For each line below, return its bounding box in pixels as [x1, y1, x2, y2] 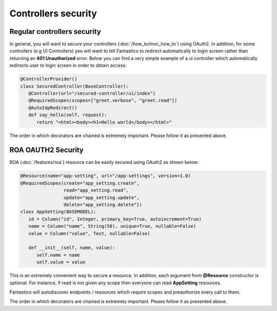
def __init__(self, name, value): [28, 245, 115, 251]
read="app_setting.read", [63, 187, 129, 193]
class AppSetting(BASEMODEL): [20, 209, 96, 215]
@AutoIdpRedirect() [28, 105, 77, 110]
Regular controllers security [9, 27, 101, 36]
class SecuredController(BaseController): [20, 83, 129, 89]
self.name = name [36, 252, 81, 258]
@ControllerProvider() [20, 76, 77, 82]
